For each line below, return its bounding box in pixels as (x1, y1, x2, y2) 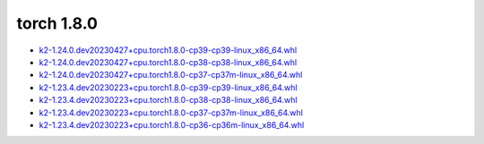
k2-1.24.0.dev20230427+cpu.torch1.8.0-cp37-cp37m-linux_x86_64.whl (39, 70, 303, 80)
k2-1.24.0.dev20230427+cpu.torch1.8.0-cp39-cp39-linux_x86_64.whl (39, 45, 298, 55)
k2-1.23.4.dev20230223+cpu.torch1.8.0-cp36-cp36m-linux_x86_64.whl (39, 119, 305, 130)
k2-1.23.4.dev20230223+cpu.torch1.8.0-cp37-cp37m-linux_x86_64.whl (39, 107, 304, 118)
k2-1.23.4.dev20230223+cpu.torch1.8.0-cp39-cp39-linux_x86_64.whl (39, 81, 298, 93)
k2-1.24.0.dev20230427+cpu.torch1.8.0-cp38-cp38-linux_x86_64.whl (39, 56, 298, 67)
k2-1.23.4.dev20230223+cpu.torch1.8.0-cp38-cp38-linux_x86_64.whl (39, 95, 298, 106)
